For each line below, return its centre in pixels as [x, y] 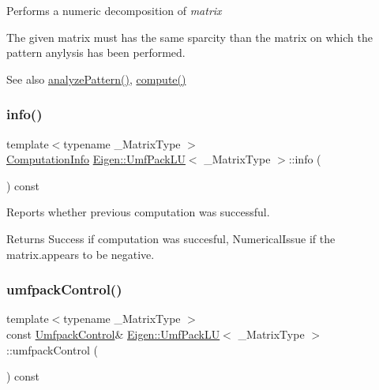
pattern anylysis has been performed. [96, 52]
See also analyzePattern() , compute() [96, 79]
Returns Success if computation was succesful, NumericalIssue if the [171, 238]
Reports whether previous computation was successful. [138, 212]
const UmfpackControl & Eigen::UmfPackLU [113, 334]
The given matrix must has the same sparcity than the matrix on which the [189, 37]
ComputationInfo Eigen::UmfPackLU [96, 159]
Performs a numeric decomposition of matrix [114, 10]
